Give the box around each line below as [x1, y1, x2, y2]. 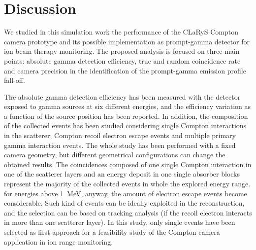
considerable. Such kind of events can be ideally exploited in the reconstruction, [4, 198, 245, 208]
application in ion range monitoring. [4, 236, 113, 247]
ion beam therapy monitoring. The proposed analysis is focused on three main [4, 46, 240, 56]
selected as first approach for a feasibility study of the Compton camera [4, 227, 220, 237]
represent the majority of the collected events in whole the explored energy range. [4, 179, 251, 189]
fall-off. [4, 75, 25, 85]
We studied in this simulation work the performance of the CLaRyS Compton [4, 27, 238, 37]
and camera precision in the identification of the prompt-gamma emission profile [4, 65, 246, 75]
